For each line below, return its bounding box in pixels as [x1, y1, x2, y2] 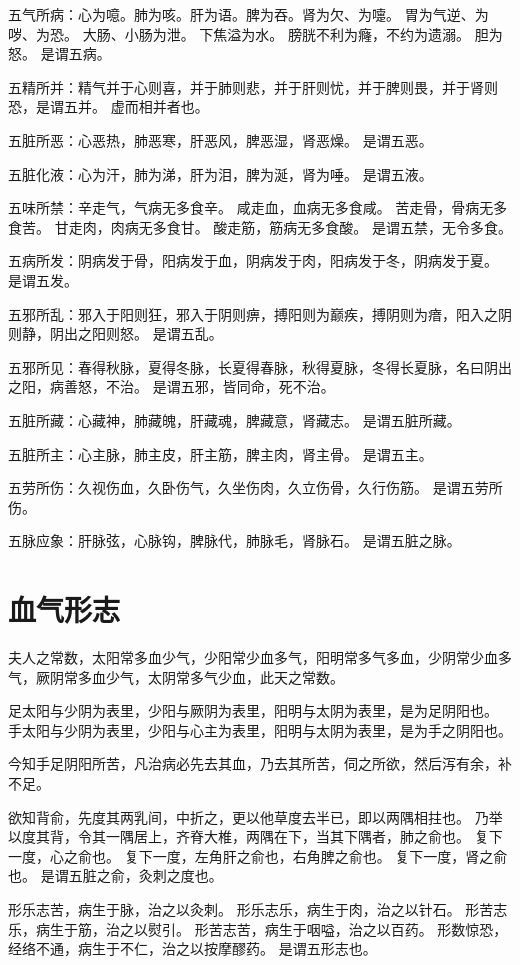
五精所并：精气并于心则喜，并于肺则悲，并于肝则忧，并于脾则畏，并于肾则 [8, 76, 498, 97]
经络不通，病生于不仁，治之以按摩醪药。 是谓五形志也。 [8, 938, 377, 959]
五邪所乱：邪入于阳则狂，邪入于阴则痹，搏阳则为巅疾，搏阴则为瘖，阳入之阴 [8, 303, 512, 324]
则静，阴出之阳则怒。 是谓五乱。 [8, 323, 223, 344]
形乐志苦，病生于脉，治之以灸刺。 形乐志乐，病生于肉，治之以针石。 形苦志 [8, 898, 508, 919]
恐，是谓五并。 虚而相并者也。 [8, 96, 209, 117]
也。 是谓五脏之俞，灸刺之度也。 [8, 865, 223, 886]
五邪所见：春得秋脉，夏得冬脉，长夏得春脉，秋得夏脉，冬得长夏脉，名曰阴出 [8, 356, 512, 377]
